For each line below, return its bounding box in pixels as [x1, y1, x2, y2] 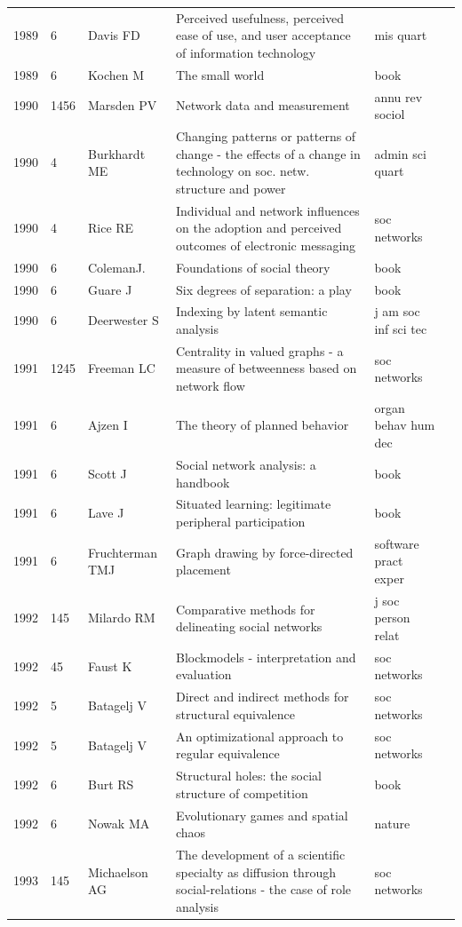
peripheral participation [176, 511, 306, 530]
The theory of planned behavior [176, 416, 349, 434]
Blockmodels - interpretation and [176, 647, 356, 666]
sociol [374, 105, 405, 123]
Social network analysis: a [176, 455, 316, 473]
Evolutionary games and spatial [176, 805, 348, 824]
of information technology [176, 43, 316, 61]
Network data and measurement [176, 96, 350, 115]
